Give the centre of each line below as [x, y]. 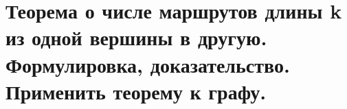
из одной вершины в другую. [136, 37]
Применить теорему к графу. [136, 91]
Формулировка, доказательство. [148, 64]
